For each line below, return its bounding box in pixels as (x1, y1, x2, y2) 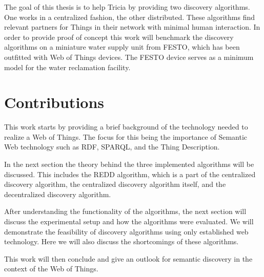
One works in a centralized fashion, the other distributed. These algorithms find (4, 11, 255, 22)
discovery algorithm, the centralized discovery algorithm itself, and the (4, 179, 226, 189)
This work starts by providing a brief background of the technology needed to (4, 121, 248, 132)
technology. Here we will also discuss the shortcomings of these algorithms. (4, 236, 239, 247)
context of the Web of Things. (4, 263, 98, 274)
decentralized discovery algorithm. (4, 188, 111, 199)
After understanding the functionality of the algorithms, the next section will (4, 206, 247, 217)
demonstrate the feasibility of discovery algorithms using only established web (4, 226, 249, 237)
